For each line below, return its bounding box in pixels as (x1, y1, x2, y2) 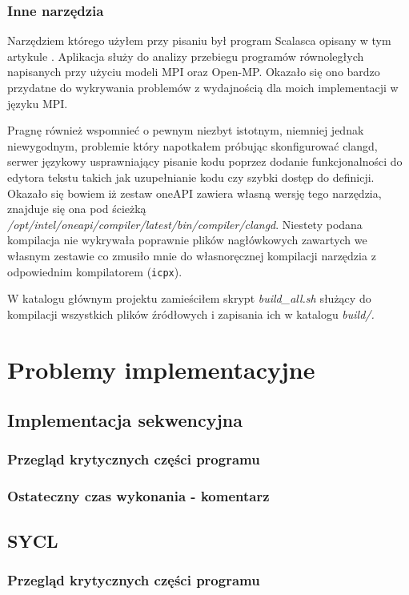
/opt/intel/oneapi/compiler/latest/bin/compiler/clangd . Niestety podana (7, 215, 363, 232)
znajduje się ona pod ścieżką (7, 200, 146, 217)
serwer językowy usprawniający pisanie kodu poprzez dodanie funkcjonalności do (7, 153, 403, 170)
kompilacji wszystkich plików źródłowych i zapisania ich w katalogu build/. (7, 305, 375, 322)
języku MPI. (7, 94, 68, 111)
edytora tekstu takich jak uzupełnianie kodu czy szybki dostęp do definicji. (7, 168, 375, 185)
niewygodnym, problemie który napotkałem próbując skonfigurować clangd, (7, 137, 378, 154)
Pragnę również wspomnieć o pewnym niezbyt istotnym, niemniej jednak (7, 122, 364, 139)
